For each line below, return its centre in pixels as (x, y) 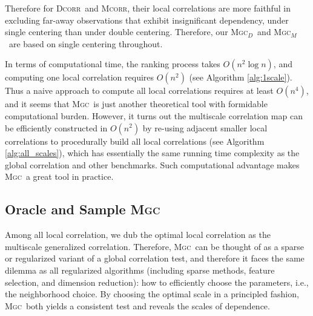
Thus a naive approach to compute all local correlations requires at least (139, 91)
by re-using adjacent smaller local (205, 127)
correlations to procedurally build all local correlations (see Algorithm (135, 141)
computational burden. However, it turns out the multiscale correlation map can (154, 115)
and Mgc (274, 32)
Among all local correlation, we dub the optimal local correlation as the (138, 235)
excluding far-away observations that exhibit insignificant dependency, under (147, 20)
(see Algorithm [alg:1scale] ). (241, 77)
